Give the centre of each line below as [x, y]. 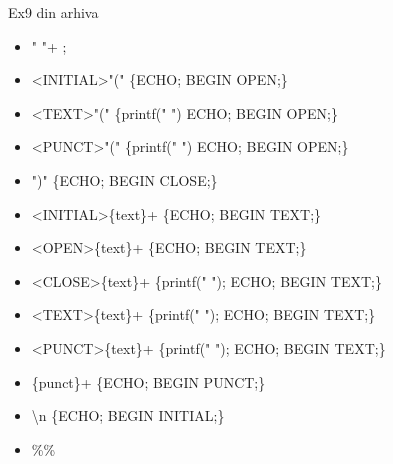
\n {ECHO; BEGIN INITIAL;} [128, 415]
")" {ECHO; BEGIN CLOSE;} [124, 179]
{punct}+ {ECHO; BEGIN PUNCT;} [148, 381]
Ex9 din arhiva [53, 12]
